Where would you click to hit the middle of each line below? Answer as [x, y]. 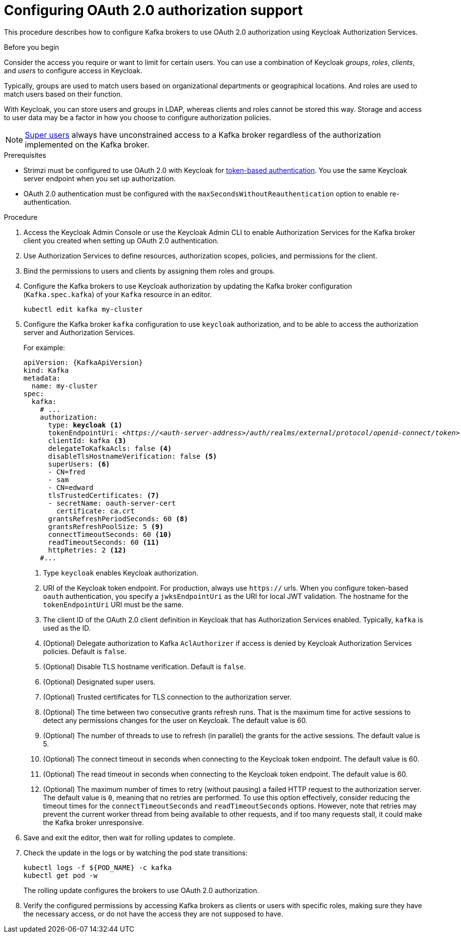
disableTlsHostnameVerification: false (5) [133, 456]
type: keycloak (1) [85, 425]
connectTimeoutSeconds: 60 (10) [110, 534]
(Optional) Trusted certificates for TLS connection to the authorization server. [167, 697]
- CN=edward [71, 487]
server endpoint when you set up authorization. [100, 178]
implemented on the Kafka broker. [87, 144]
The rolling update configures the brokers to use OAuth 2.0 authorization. [141, 890]
